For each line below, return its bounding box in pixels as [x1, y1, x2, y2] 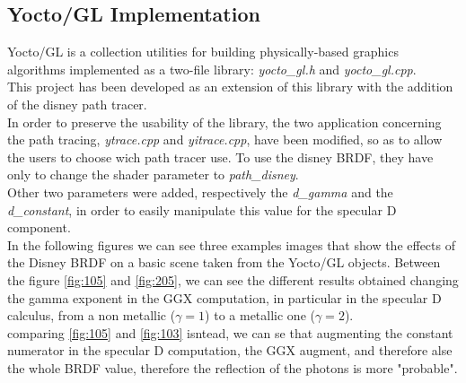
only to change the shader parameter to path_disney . [7, 165, 299, 184]
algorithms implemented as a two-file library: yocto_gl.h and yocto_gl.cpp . [7, 59, 417, 78]
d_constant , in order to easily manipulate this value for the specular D [7, 200, 397, 219]
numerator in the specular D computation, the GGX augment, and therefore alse [7, 341, 453, 360]
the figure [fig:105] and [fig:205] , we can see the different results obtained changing [7, 270, 459, 289]
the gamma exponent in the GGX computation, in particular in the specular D [7, 288, 442, 307]
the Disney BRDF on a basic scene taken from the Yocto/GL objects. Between [7, 253, 441, 272]
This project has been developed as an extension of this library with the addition [7, 77, 453, 96]
